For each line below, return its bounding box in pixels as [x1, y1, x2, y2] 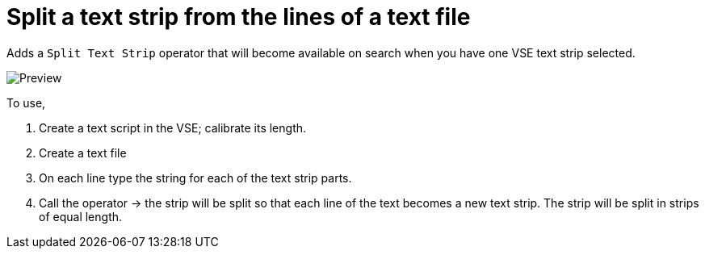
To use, [6, 95, 46, 110]
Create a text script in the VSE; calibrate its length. [39, 120, 307, 135]
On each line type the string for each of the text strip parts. [39, 170, 352, 185]
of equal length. [39, 209, 123, 224]
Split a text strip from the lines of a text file [6, 3, 471, 31]
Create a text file [39, 145, 127, 160]
